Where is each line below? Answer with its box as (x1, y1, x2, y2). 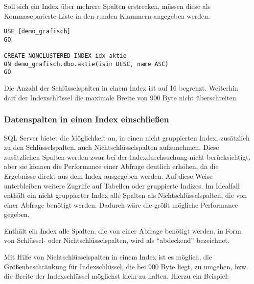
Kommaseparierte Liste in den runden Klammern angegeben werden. (4, 10, 210, 21)
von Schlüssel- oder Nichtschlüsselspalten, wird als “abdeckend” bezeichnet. (4, 235, 230, 245)
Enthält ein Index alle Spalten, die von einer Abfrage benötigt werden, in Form (4, 225, 241, 236)
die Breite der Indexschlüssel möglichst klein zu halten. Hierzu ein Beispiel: (4, 271, 229, 281)
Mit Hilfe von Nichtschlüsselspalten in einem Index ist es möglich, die (4, 252, 212, 262)
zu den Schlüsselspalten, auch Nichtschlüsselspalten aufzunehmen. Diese (4, 142, 219, 152)
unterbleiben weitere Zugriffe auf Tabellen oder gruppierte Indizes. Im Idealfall (4, 180, 240, 190)
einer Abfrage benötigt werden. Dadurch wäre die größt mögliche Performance (4, 199, 238, 210)
